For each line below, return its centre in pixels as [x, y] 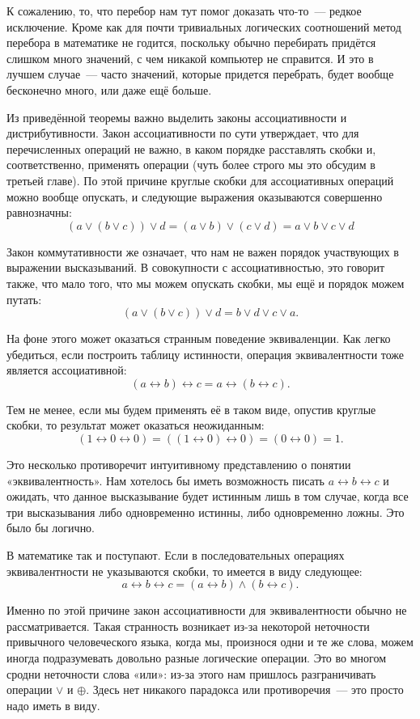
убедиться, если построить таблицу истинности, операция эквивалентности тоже [206, 354]
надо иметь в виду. [53, 705]
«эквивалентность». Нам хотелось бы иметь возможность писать [165, 480]
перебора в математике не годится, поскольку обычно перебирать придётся [191, 42]
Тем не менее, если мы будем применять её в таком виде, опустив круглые [191, 409]
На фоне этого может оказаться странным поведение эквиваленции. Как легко [199, 338]
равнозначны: [39, 212]
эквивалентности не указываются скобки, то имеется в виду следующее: [185, 571]
